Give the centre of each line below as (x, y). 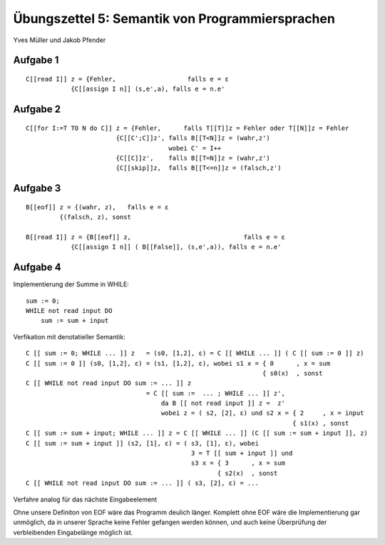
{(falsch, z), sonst (96, 217)
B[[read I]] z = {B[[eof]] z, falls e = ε (155, 237)
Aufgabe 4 (37, 267)
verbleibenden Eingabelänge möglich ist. (73, 532)
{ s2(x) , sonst (247, 473)
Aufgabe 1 (36, 60)
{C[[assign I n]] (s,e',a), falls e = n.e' (148, 89)
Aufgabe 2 (37, 110)
